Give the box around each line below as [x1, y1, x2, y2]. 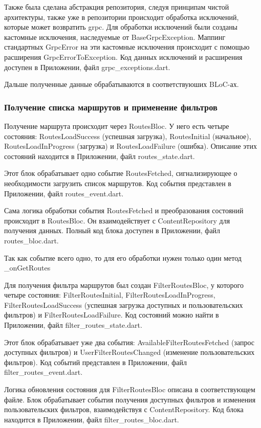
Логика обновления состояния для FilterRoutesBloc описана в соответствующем [4, 384, 255, 395]
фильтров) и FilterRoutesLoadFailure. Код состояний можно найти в [4, 309, 219, 320]
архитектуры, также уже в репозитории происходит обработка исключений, [4, 11, 239, 22]
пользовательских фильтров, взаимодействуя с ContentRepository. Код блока [4, 404, 244, 415]
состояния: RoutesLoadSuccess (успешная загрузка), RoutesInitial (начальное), [4, 130, 251, 141]
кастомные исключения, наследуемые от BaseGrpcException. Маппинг [4, 31, 226, 42]
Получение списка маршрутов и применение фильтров [4, 100, 217, 113]
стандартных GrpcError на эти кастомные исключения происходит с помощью [4, 41, 250, 52]
